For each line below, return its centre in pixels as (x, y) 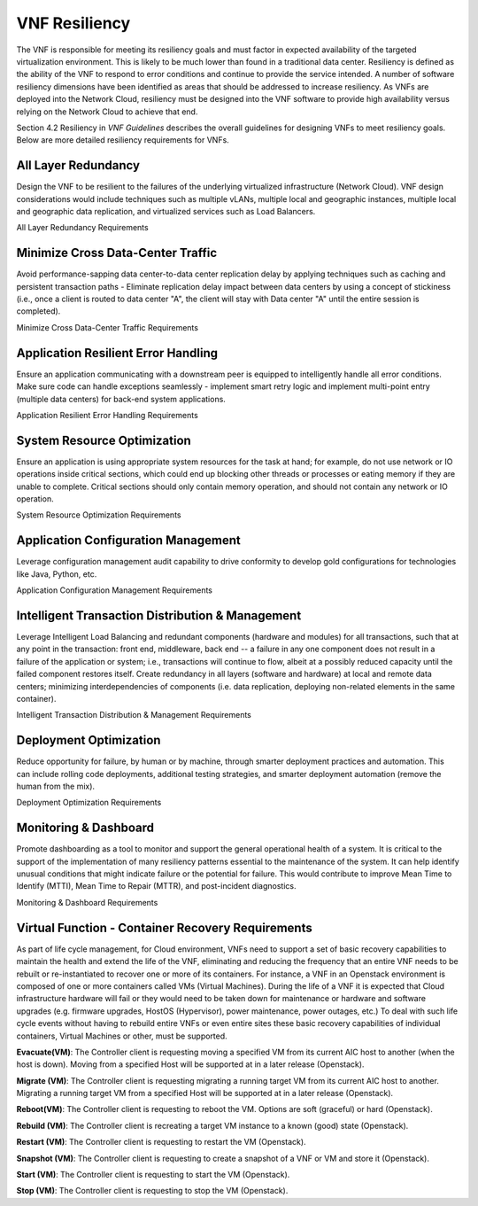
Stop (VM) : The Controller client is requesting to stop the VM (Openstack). (152, 1191)
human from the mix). (56, 786)
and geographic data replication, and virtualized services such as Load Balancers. (166, 211)
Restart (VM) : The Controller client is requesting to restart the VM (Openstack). (161, 1142)
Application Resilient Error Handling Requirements (107, 415)
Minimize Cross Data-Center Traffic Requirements (108, 327)
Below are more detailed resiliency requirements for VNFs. (123, 140)
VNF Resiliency (73, 23)
